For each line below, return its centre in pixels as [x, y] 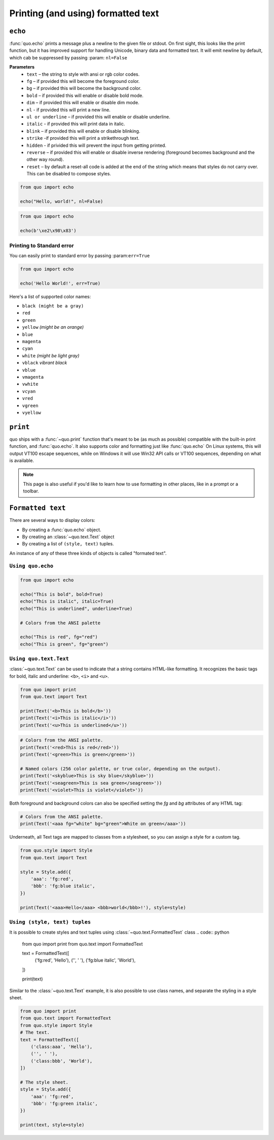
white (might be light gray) [51, 355]
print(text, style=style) [52, 1125]
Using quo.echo [31, 566]
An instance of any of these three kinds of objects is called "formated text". [88, 553]
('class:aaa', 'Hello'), [62, 1046]
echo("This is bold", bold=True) [62, 594]
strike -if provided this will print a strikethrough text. [83, 138]
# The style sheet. [44, 1082]
